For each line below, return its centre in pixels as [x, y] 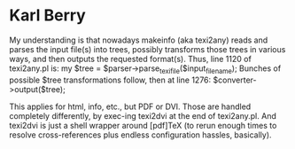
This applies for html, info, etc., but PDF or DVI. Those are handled [130, 106]
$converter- [235, 80]
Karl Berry [47, 16]
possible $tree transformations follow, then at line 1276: [110, 80]
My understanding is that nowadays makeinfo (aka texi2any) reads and [139, 40]
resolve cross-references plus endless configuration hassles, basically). [140, 135]
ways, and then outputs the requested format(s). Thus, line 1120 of [131, 59]
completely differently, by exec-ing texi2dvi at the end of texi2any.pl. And [143, 115]
